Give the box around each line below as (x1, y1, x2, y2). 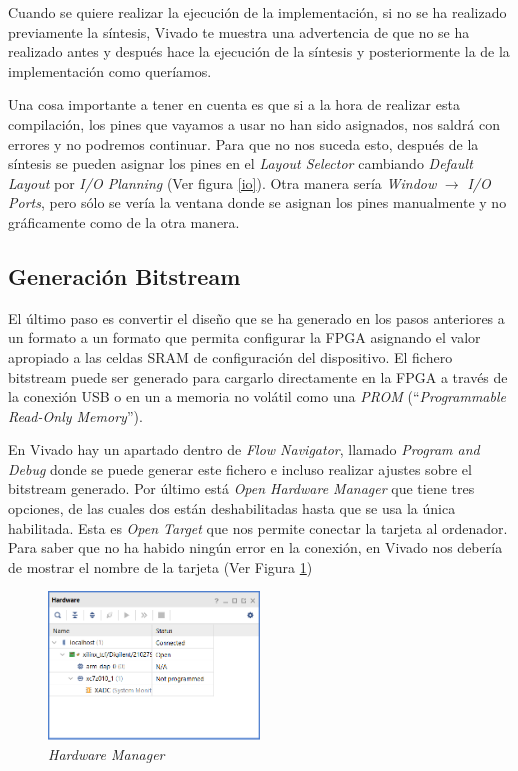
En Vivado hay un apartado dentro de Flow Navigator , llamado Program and (8, 439, 480, 460)
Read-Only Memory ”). (8, 405, 143, 426)
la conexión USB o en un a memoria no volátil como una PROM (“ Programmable (8, 386, 506, 407)
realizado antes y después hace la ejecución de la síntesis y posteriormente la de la (8, 41, 510, 62)
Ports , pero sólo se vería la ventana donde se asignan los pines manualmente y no (8, 192, 507, 213)
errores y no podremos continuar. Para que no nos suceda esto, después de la (8, 133, 479, 154)
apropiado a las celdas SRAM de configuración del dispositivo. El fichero (8, 346, 453, 367)
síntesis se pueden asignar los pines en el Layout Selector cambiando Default (8, 153, 473, 174)
